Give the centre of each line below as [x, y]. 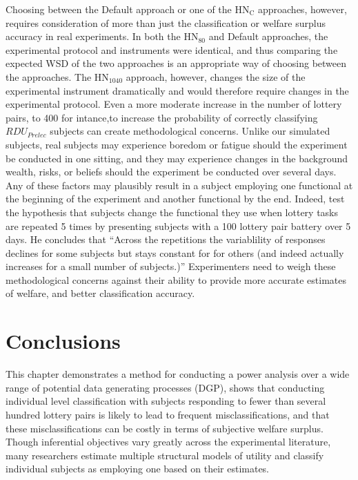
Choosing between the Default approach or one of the [119, 9]
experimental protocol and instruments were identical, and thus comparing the [172, 49]
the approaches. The [49, 76]
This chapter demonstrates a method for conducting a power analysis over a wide [178, 374]
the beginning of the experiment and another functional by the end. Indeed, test [175, 199]
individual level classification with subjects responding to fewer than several [166, 401]
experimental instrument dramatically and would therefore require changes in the [177, 90]
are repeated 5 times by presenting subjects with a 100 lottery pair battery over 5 [178, 225]
